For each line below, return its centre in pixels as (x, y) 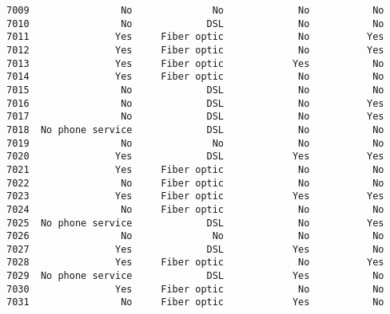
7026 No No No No (195, 236)
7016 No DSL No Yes (195, 103)
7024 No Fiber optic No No (195, 209)
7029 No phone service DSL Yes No (195, 276)
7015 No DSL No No (195, 90)
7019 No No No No (195, 143)
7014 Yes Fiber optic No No (195, 77)
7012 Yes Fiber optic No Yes (195, 50)
